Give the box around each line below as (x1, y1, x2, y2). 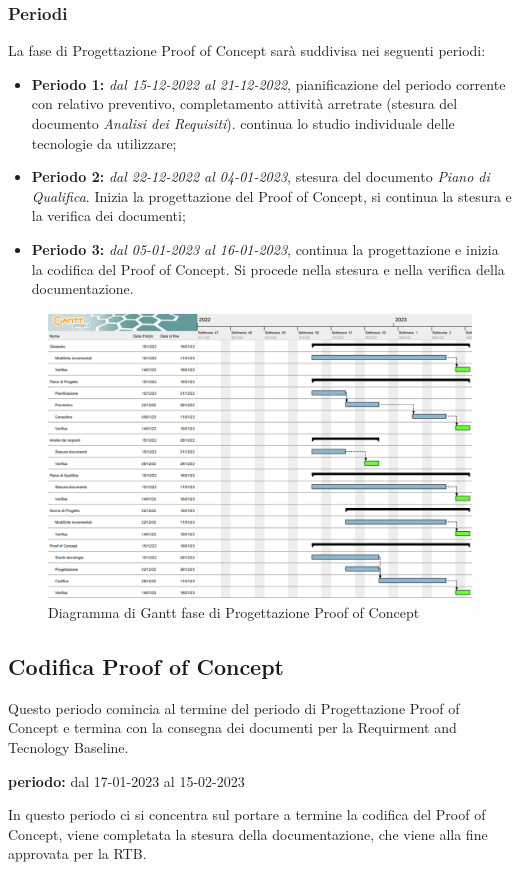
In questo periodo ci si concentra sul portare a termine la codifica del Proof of (8, 804, 486, 825)
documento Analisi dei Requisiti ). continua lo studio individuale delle (31, 113, 455, 133)
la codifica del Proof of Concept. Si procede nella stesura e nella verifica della (31, 258, 505, 279)
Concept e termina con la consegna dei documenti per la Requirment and (8, 717, 457, 738)
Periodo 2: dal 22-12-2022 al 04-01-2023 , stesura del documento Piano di (31, 166, 490, 187)
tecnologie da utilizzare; (31, 132, 177, 153)
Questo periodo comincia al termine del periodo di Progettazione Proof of (8, 697, 460, 718)
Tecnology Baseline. (8, 737, 129, 758)
